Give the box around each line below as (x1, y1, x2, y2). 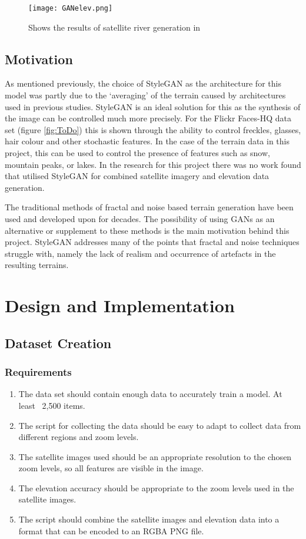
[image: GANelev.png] (28, 4, 113, 12)
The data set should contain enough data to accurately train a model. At (18, 388, 282, 400)
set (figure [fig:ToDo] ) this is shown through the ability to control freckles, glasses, (5, 123, 301, 135)
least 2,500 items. (18, 399, 85, 411)
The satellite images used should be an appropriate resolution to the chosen (18, 450, 292, 462)
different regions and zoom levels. (18, 431, 139, 443)
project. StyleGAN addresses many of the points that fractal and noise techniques (5, 236, 300, 248)
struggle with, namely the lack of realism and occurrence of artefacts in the (5, 247, 276, 259)
